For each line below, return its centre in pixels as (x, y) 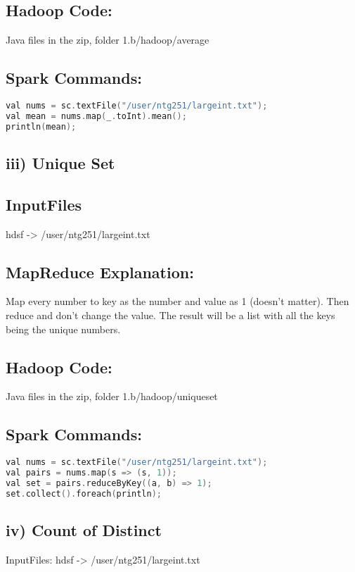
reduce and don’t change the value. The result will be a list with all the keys (170, 315)
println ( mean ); (41, 126)
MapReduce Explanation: (100, 272)
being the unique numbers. (63, 329)
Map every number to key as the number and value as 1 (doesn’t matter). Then (177, 301)
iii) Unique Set (60, 163)
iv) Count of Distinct (84, 530)
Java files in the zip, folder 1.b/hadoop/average (108, 40)
